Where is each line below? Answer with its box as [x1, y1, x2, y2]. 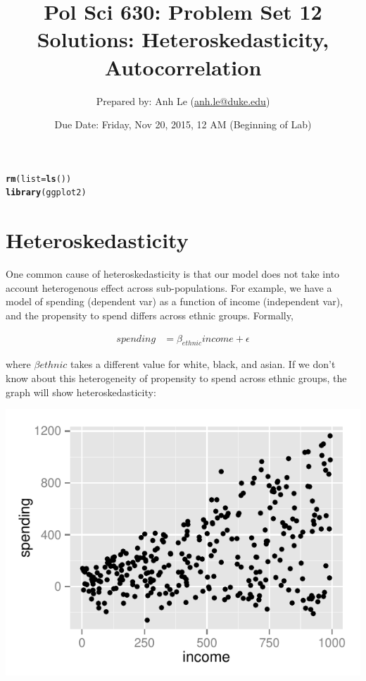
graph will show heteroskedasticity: [6, 384, 156, 399]
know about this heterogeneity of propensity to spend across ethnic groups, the [6, 370, 347, 385]
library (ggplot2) [6, 188, 87, 198]
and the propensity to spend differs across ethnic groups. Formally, [6, 307, 294, 322]
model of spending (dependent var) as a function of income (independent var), [6, 294, 343, 309]
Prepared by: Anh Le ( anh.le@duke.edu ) [96, 93, 270, 108]
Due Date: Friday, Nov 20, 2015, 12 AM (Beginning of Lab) [54, 117, 312, 132]
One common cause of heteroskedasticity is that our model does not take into [6, 266, 340, 281]
